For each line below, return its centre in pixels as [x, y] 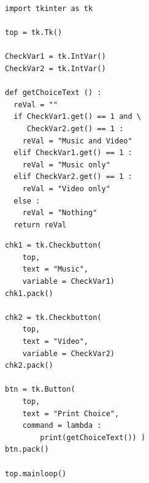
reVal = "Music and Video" [77, 141]
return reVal [40, 225]
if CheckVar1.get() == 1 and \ [77, 117]
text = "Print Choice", [71, 413]
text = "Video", [55, 342]
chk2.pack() [29, 366]
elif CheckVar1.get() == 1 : [73, 153]
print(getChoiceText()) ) [93, 437]
